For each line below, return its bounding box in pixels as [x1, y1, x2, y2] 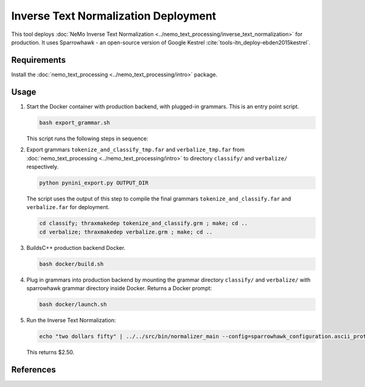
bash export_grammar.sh [39, 119, 111, 126]
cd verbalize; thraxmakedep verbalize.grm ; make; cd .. [39, 229, 213, 235]
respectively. [26, 163, 59, 170]
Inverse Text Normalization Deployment [11, 9, 217, 23]
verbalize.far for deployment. [26, 204, 109, 211]
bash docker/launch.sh [39, 300, 107, 308]
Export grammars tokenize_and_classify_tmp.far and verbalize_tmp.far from [26, 146, 245, 154]
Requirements [11, 55, 66, 65]
